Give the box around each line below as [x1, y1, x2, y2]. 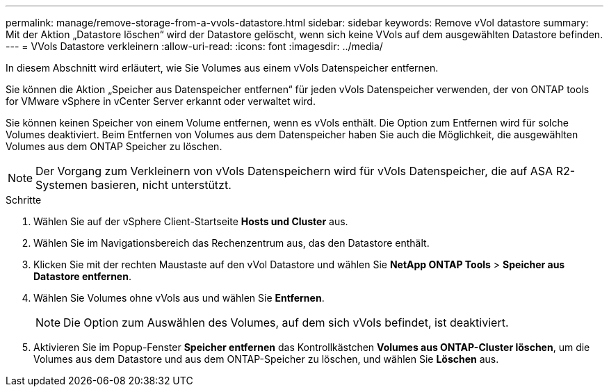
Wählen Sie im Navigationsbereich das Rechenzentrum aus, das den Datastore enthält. [33, 237, 430, 249]
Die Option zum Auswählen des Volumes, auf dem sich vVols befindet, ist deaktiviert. [63, 316, 509, 329]
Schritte [6, 194, 42, 206]
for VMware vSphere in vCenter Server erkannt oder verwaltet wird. [6, 95, 316, 107]
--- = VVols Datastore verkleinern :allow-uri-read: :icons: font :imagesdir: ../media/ [6, 40, 383, 52]
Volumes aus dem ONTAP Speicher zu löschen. [6, 140, 222, 152]
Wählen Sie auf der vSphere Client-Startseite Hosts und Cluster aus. [33, 215, 348, 227]
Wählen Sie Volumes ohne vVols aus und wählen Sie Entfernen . [33, 292, 325, 304]
